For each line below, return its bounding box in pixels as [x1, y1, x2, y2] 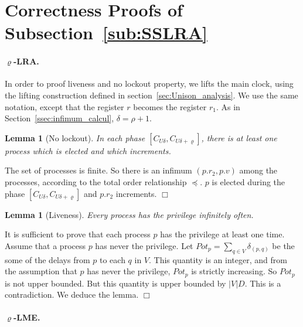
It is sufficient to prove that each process [5, 228, 151, 240]
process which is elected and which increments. [5, 144, 171, 156]
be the [272, 239, 295, 251]
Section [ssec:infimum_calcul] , [5, 112, 114, 124]
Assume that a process [5, 239, 86, 251]
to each [99, 253, 125, 265]
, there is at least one [201, 131, 277, 144]
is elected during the [212, 175, 285, 188]
